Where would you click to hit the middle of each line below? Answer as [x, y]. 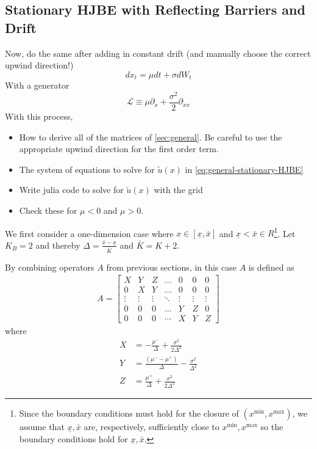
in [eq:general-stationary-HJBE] [244, 169]
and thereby [58, 245]
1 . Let [285, 232]
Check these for [48, 210]
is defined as [271, 267]
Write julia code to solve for [71, 190]
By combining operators [50, 267]
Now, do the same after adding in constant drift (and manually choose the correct [158, 53]
